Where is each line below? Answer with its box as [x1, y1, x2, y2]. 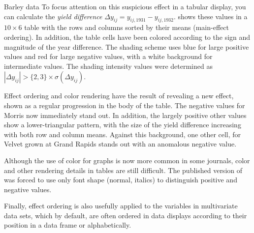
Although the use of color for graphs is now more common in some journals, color [4, 155, 250, 165]
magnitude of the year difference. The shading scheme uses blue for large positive [4, 41, 249, 52]
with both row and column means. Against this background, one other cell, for [4, 129, 241, 139]
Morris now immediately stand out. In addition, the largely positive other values [4, 110, 247, 120]
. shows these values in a [173, 11, 248, 21]
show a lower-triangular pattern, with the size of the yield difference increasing [4, 119, 241, 130]
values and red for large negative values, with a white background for [4, 51, 213, 61]
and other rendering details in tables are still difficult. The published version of [4, 165, 243, 175]
